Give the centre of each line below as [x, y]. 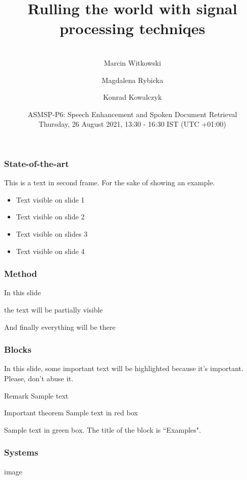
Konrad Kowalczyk [132, 97]
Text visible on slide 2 [50, 217]
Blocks [18, 349]
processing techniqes [132, 28]
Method [21, 274]
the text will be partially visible [53, 309]
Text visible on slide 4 [50, 251]
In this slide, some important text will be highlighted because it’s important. [124, 368]
